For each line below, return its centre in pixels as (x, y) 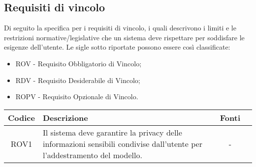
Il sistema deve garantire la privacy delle (112, 132)
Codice (21, 117)
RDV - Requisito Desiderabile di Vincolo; (78, 80)
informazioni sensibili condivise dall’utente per (122, 143)
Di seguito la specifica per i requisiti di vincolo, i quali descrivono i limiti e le (120, 28)
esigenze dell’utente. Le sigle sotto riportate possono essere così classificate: (117, 47)
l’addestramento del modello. (92, 155)
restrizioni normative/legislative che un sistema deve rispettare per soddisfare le (124, 37)
